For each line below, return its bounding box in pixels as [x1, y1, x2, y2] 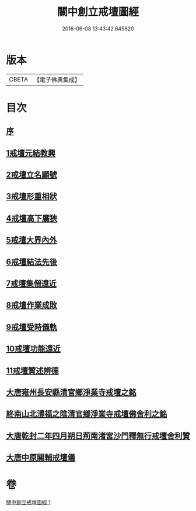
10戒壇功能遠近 [6, 344, 61, 354]
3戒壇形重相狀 [6, 192, 57, 202]
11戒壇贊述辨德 [6, 366, 60, 376]
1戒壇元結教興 [6, 148, 56, 158]
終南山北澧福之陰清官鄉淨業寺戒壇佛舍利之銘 [6, 409, 167, 419]
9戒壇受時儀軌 [6, 322, 57, 332]
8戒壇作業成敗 [6, 300, 57, 311]
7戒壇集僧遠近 [6, 279, 57, 288]
